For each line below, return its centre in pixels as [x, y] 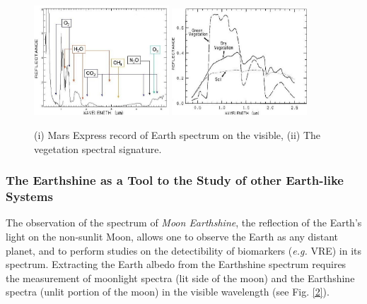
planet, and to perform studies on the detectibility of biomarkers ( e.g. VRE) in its [184, 250]
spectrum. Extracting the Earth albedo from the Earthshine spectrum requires [176, 264]
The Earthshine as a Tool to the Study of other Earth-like [175, 180]
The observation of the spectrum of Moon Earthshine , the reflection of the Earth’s [184, 223]
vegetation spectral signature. [98, 148]
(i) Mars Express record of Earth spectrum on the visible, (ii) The [177, 135]
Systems [29, 196]
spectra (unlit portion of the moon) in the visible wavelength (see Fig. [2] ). [168, 292]
